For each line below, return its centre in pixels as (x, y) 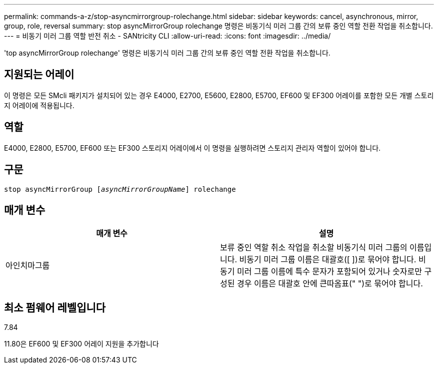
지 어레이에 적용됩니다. (39, 105)
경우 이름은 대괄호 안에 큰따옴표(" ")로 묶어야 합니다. (330, 284)
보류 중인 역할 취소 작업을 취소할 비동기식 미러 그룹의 (314, 248)
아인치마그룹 (28, 266)
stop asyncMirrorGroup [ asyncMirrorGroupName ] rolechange (120, 189)
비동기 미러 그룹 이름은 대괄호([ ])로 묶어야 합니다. (328, 260)
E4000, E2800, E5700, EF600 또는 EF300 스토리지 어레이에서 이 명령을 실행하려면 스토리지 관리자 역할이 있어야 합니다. (192, 148)
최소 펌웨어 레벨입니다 (55, 307)
